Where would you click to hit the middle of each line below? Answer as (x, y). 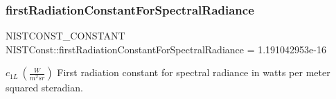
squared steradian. (44, 88)
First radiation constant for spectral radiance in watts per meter (194, 72)
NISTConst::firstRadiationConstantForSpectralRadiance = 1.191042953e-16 (166, 49)
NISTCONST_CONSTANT (65, 36)
